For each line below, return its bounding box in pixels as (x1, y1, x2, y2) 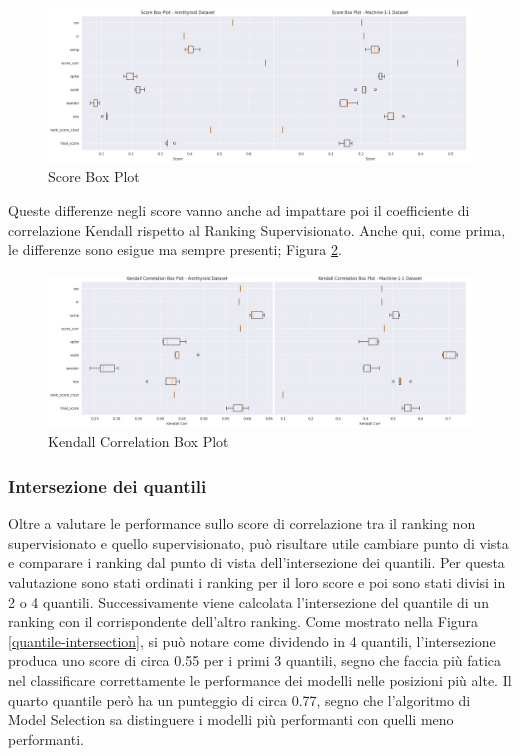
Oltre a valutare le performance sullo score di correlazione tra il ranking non (8, 513, 476, 534)
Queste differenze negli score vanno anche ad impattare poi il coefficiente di (8, 200, 470, 221)
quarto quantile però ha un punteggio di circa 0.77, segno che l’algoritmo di (8, 689, 471, 710)
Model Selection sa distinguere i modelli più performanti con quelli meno (8, 709, 454, 730)
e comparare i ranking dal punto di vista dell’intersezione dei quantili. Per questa (8, 552, 505, 573)
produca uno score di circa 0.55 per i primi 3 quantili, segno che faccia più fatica (8, 650, 502, 671)
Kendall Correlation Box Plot (48, 431, 229, 452)
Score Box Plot (48, 166, 140, 187)
